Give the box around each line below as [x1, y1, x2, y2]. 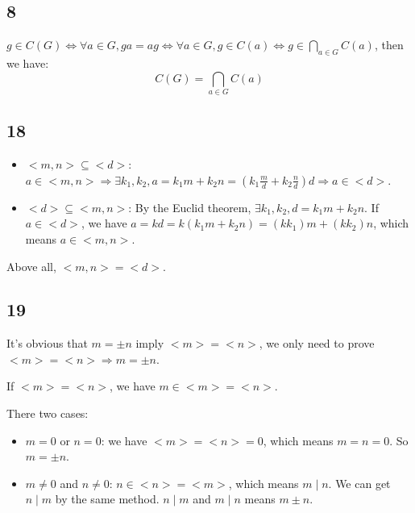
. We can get [328, 474, 391, 491]
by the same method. [55, 490, 160, 507]
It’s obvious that [6, 335, 88, 352]
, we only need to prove [259, 335, 375, 352]
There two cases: [6, 405, 89, 422]
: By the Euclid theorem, [128, 198, 251, 215]
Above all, [6, 257, 56, 274]
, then [374, 36, 404, 53]
